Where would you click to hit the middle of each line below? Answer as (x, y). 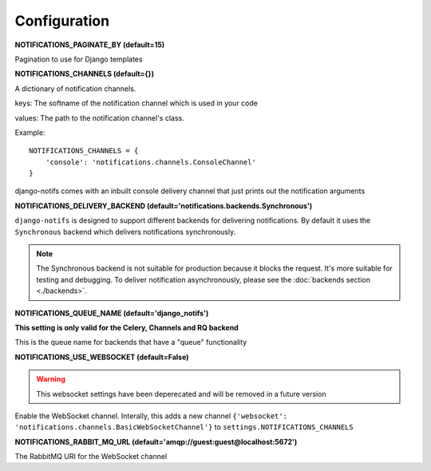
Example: (30, 133)
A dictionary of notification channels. (75, 89)
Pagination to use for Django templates (79, 59)
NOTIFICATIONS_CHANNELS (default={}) (85, 74)
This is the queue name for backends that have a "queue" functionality (131, 342)
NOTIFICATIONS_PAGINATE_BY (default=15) (90, 45)
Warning (51, 379)
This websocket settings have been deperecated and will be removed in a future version (181, 394)
